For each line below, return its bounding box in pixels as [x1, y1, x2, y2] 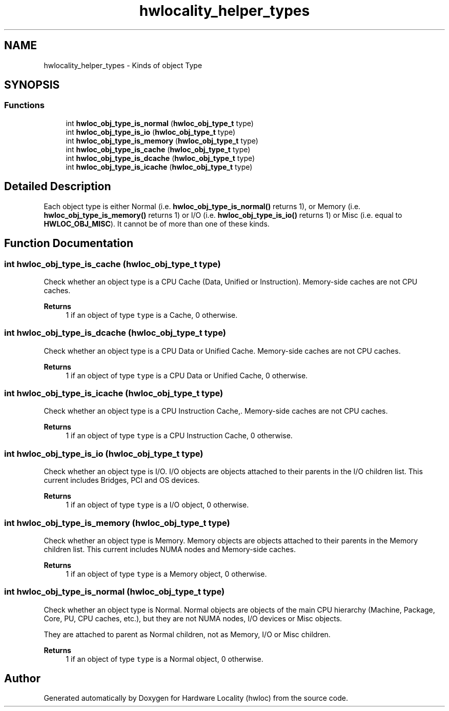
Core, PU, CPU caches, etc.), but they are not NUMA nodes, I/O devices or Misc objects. [44, 614, 342, 623]
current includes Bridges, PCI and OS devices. [44, 476, 200, 485]
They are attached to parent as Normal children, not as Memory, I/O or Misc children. [44, 629, 331, 639]
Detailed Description [4, 180, 111, 193]
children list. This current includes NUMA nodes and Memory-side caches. [44, 544, 296, 554]
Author [4, 672, 40, 685]
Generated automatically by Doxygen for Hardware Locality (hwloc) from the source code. [44, 694, 348, 703]
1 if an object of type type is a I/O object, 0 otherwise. [66, 500, 249, 510]
